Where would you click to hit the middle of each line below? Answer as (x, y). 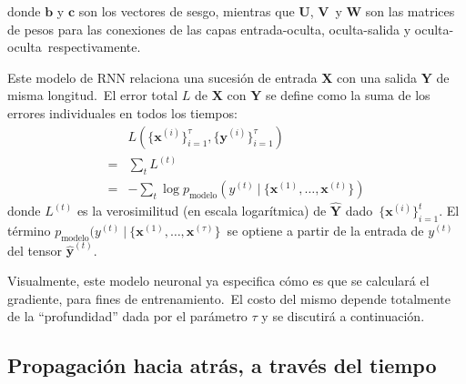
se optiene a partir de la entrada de (325, 230)
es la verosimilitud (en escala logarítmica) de (202, 211)
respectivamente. (94, 47)
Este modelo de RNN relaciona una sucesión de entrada (162, 77)
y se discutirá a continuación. (343, 316)
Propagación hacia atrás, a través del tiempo (222, 365)
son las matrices (410, 11)
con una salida (377, 77)
